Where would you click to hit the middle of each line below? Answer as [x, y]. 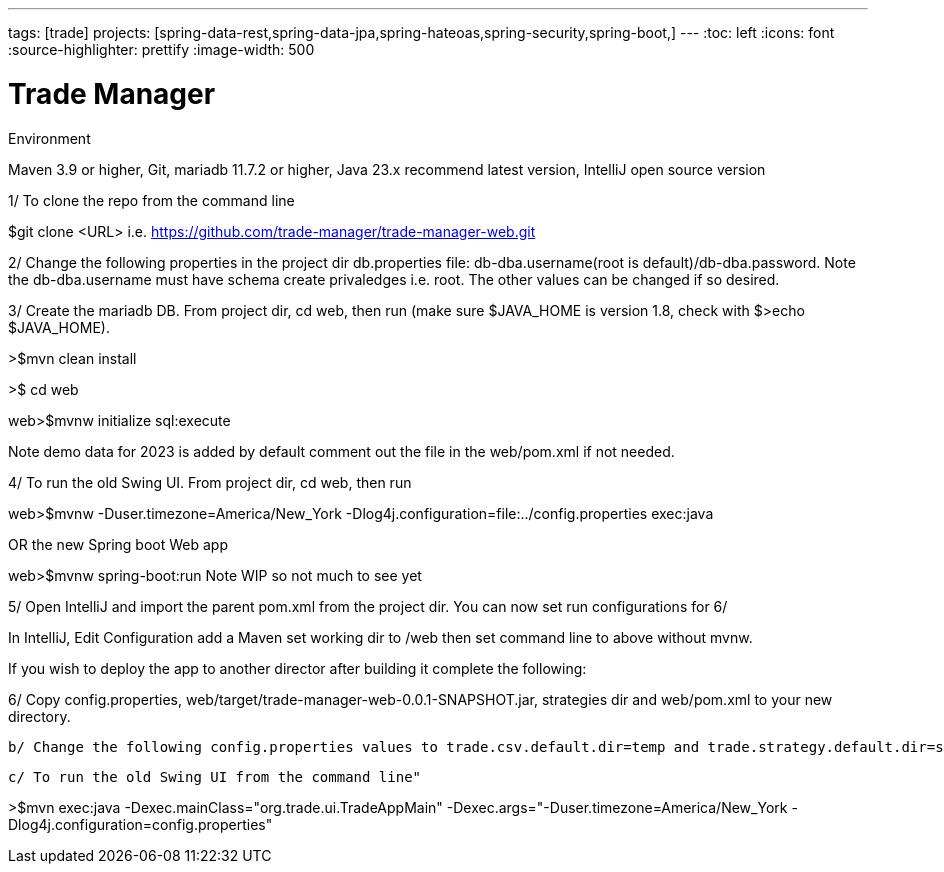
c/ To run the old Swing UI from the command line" [215, 776]
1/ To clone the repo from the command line [151, 200]
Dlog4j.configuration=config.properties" [140, 824]
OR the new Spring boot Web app [118, 544]
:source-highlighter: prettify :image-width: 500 [161, 49]
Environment [49, 138]
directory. [39, 716]
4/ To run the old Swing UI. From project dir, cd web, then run [210, 482]
